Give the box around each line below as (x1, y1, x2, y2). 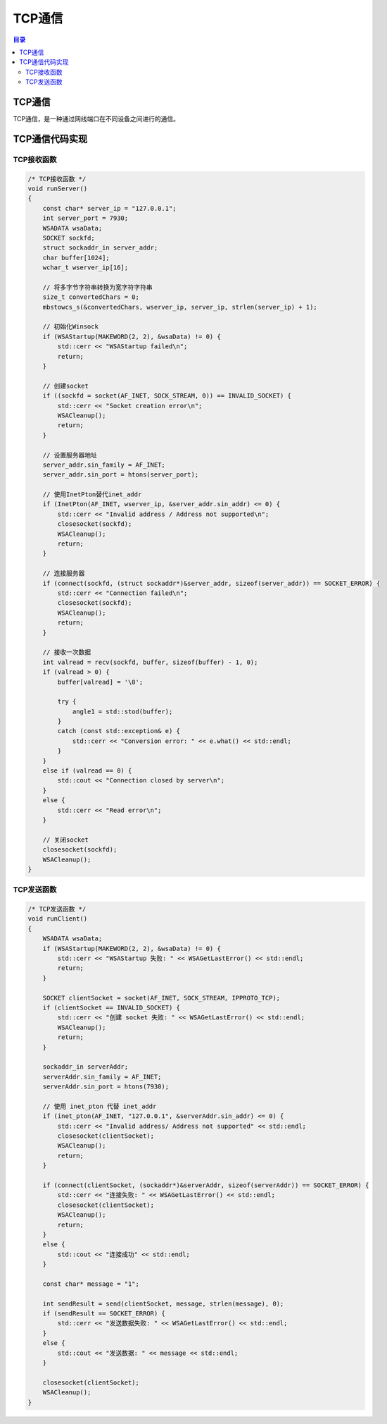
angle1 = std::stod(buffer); (72, 707, 173, 716)
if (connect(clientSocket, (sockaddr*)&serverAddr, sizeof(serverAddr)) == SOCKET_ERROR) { (42, 1181, 369, 1189)
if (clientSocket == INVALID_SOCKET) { (42, 1003, 181, 1012)
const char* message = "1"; (42, 1279, 140, 1288)
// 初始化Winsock (42, 323, 99, 331)
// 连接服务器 (42, 570, 85, 577)
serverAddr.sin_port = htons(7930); (42, 1083, 169, 1091)
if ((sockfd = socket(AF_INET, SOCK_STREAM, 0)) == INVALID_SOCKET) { (42, 392, 292, 400)
